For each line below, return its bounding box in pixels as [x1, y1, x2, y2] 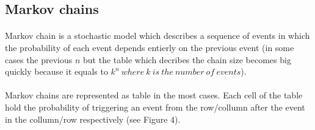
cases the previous [5, 53, 73, 66]
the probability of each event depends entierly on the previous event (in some [5, 41, 294, 53]
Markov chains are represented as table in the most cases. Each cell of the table [5, 89, 303, 101]
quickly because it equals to [5, 65, 108, 78]
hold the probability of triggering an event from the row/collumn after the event [5, 100, 305, 113]
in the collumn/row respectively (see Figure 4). [5, 112, 181, 125]
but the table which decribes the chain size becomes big [83, 53, 291, 66]
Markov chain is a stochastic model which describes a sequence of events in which [5, 29, 310, 42]
